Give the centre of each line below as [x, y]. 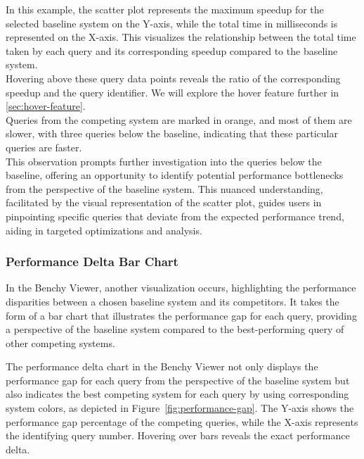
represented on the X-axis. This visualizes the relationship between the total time [181, 37]
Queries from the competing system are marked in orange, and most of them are [179, 119]
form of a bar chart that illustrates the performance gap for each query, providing [181, 315]
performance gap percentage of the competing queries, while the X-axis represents [182, 421]
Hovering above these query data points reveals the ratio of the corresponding [173, 78]
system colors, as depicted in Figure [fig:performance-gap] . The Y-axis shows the [180, 408]
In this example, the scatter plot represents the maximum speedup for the [165, 9]
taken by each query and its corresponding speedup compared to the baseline [172, 50]
